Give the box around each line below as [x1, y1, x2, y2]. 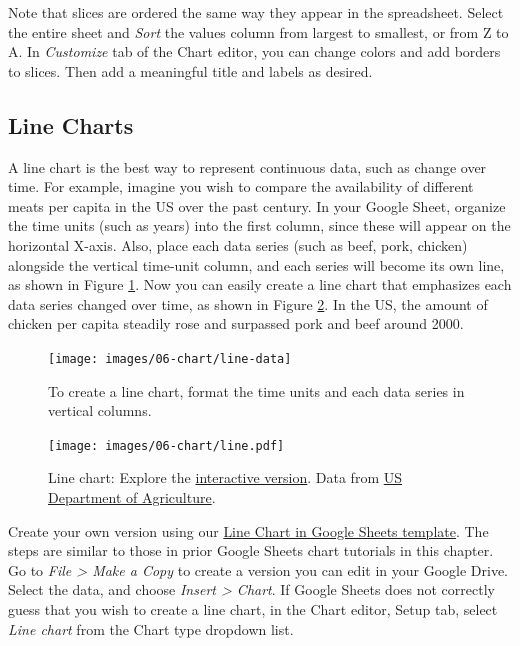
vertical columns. [48, 400, 152, 421]
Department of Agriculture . [48, 487, 216, 508]
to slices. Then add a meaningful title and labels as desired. [8, 60, 373, 81]
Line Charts [8, 109, 134, 140]
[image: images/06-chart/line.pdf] [48, 438, 285, 453]
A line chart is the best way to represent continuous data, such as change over [8, 156, 487, 177]
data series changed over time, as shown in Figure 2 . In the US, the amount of [8, 293, 488, 314]
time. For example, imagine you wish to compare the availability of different [8, 176, 474, 197]
